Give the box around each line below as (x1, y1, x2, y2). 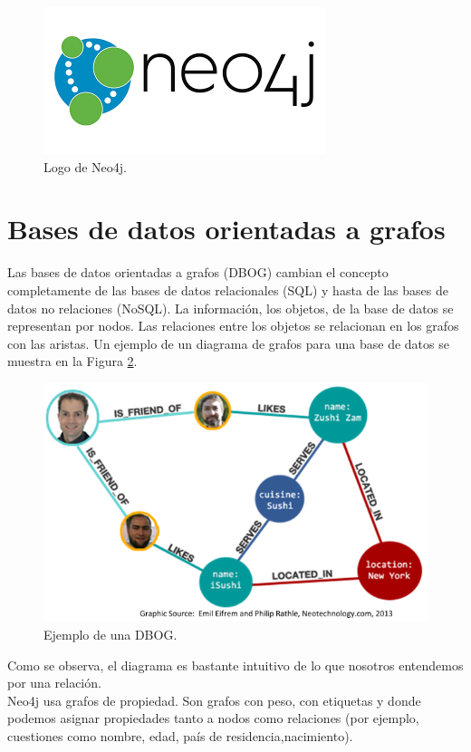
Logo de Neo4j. (43, 157, 127, 176)
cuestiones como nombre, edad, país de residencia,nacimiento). (7, 727, 353, 746)
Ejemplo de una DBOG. (43, 625, 178, 644)
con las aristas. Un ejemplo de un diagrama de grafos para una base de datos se (7, 333, 449, 352)
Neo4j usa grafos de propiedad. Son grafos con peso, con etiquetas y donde (7, 690, 421, 709)
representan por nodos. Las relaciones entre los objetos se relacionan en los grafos (7, 316, 459, 335)
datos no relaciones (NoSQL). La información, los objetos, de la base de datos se (7, 298, 454, 317)
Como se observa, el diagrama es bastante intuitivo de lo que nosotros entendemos (7, 655, 464, 674)
